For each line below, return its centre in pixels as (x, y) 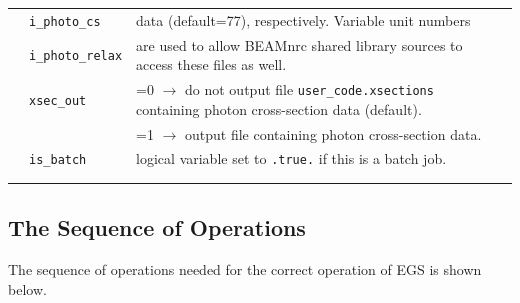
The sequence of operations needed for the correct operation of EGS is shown (245, 269)
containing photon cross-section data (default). (279, 108)
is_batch (58, 160)
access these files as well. (211, 64)
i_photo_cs (65, 21)
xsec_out (58, 100)
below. (27, 288)
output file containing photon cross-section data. (333, 133)
